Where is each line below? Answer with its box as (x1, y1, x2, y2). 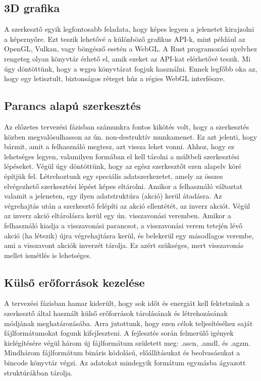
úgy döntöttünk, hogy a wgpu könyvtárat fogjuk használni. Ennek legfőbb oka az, (4, 63, 257, 74)
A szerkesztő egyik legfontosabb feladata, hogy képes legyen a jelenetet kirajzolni (4, 24, 254, 34)
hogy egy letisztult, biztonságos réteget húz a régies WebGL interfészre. (4, 73, 225, 84)
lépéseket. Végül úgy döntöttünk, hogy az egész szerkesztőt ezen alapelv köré (4, 161, 242, 171)
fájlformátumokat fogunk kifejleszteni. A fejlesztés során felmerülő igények (4, 328, 234, 338)
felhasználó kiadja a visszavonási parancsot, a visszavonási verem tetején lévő (4, 220, 242, 230)
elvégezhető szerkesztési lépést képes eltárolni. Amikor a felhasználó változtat (4, 180, 243, 191)
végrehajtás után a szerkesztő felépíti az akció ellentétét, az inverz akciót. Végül (4, 200, 250, 211)
